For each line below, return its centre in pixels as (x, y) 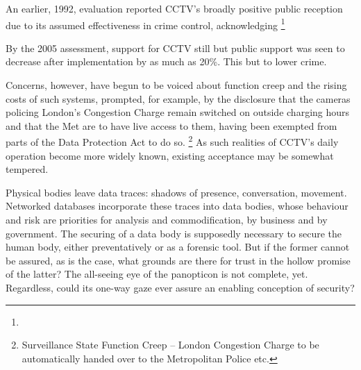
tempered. (27, 169)
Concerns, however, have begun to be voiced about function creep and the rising (176, 85)
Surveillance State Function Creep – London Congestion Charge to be (170, 345)
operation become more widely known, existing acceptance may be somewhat (170, 155)
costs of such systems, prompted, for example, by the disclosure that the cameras (178, 98)
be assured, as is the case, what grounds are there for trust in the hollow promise (178, 260)
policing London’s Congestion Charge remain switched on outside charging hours (178, 112)
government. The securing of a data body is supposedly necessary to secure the (174, 233)
